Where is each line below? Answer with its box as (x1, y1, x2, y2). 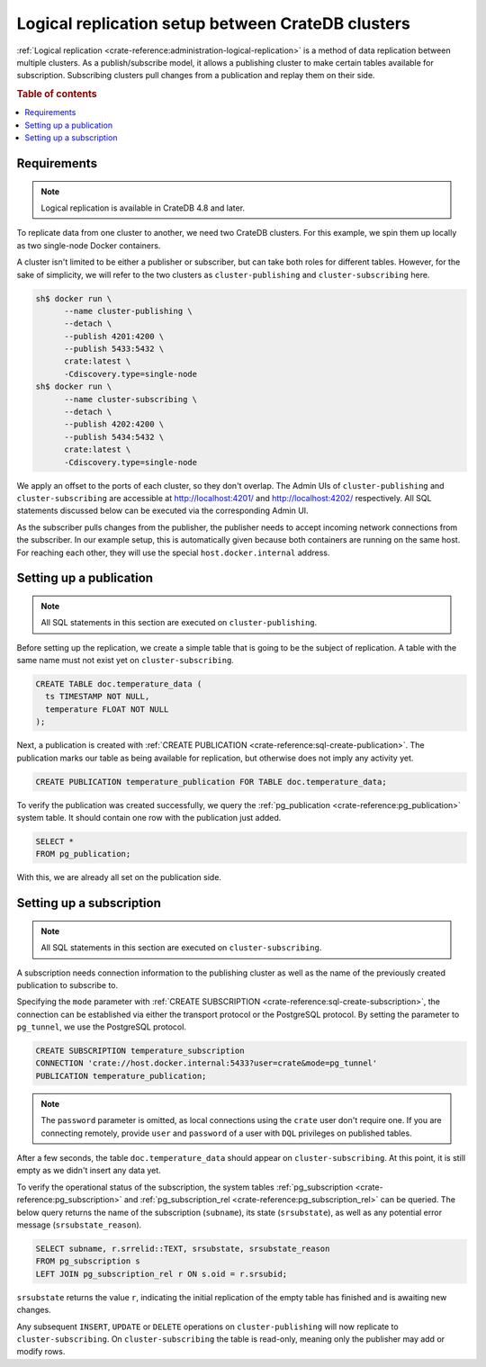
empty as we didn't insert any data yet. (16, 1165, 161, 1176)
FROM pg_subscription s (35, 1256, 141, 1266)
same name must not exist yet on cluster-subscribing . (16, 655, 234, 666)
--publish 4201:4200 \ (64, 331, 165, 341)
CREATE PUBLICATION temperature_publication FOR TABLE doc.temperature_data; (35, 777, 387, 787)
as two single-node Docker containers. (16, 239, 161, 251)
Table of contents (16, 88, 98, 101)
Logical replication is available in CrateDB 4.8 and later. (40, 202, 246, 213)
